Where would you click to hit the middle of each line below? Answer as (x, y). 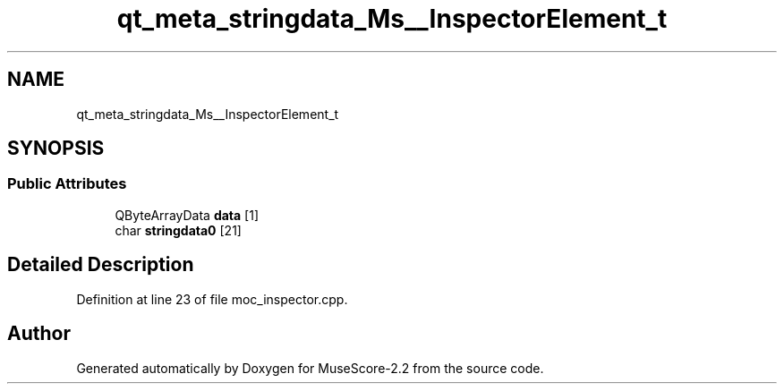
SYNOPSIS (56, 149)
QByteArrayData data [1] (187, 215)
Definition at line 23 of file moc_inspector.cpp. (212, 299)
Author (39, 334)
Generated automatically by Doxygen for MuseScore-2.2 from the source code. (310, 368)
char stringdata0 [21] (178, 230)
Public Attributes (67, 184)
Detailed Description (101, 265)
